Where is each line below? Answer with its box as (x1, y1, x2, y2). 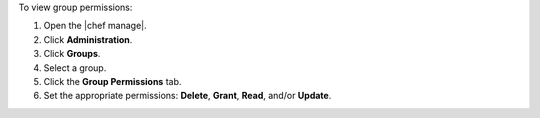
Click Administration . (43, 33, 133, 45)
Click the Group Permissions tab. (43, 75, 182, 87)
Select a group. (43, 61, 107, 74)
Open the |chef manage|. (43, 20, 147, 32)
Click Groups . (43, 48, 101, 60)
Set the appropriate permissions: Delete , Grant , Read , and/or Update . (43, 90, 332, 102)
